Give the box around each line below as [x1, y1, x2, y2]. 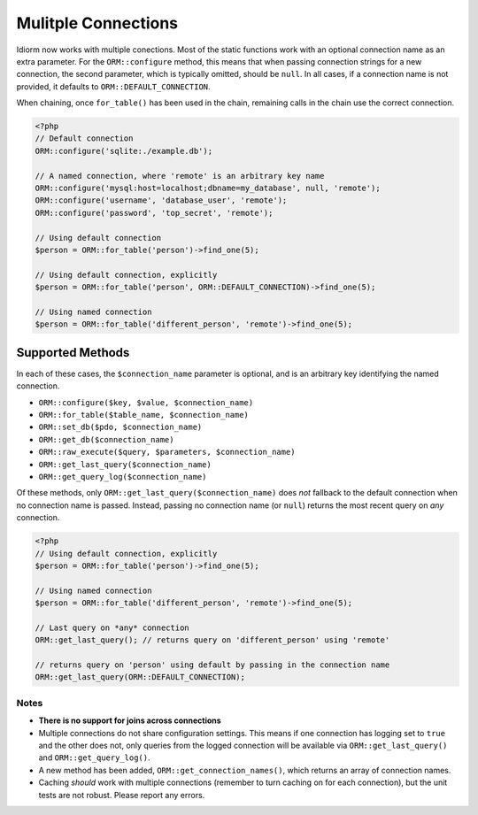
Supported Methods [16, 345, 130, 360]
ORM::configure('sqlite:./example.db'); [35, 146, 212, 156]
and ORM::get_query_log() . [38, 752, 150, 763]
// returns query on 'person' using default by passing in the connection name [35, 660, 390, 670]
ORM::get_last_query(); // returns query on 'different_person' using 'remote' [35, 635, 390, 645]
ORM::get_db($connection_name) [38, 434, 174, 444]
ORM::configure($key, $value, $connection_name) [38, 397, 254, 407]
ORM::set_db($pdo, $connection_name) [38, 422, 203, 433]
